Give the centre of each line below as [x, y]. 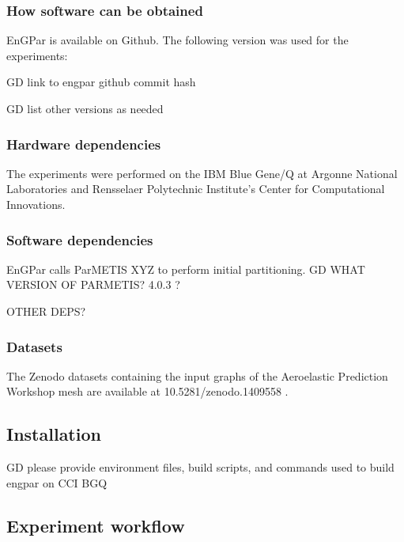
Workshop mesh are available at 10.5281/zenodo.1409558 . [147, 391]
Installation [54, 434]
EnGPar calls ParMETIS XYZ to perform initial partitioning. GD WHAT [186, 269]
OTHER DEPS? [46, 311]
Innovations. [36, 204]
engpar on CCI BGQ [57, 482]
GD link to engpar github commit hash [101, 82]
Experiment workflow [96, 525]
